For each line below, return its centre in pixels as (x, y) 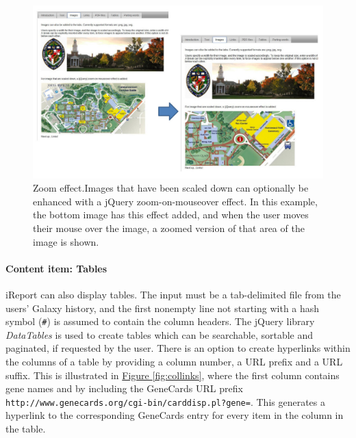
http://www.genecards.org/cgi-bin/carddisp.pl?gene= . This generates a (166, 401)
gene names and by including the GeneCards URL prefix (124, 388)
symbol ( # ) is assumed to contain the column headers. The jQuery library (160, 321)
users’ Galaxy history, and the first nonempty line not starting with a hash (163, 308)
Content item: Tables (56, 268)
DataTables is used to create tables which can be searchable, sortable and (160, 334)
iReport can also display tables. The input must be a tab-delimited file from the (173, 294)
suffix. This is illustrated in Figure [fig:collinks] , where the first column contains (173, 375)
